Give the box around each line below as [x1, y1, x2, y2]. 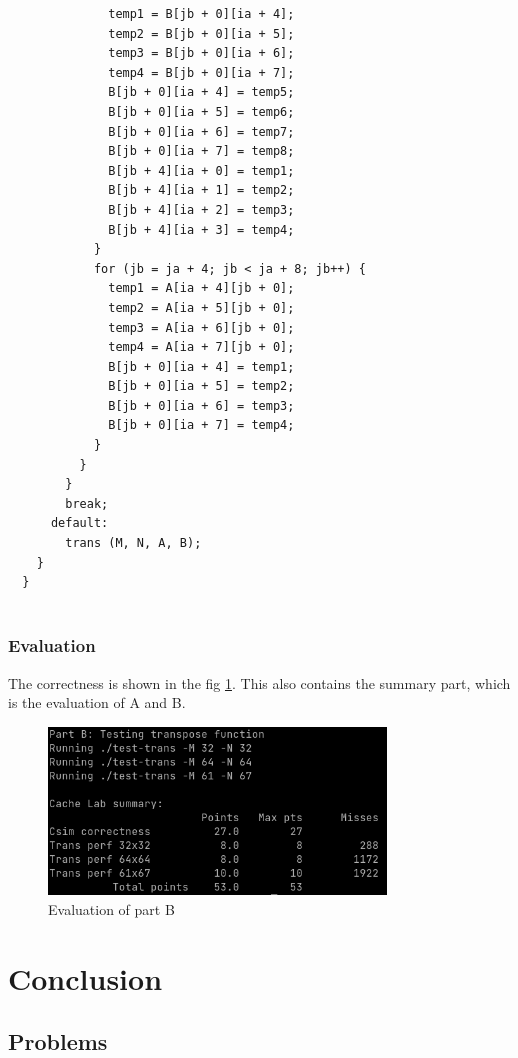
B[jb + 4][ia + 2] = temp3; [108, 202, 295, 217]
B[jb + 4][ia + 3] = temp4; [108, 222, 295, 237]
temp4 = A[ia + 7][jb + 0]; [108, 340, 295, 355]
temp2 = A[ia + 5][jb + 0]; [108, 300, 295, 315]
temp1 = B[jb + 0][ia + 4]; [108, 7, 295, 21]
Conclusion [8, 957, 163, 998]
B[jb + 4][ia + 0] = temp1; [108, 163, 295, 178]
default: [50, 516, 109, 531]
